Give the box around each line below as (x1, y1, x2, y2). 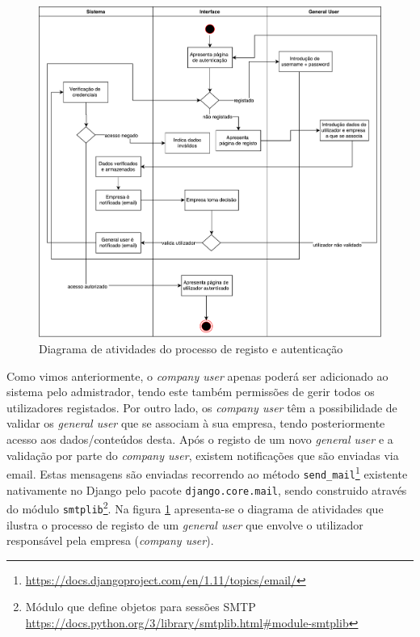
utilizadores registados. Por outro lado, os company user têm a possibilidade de (6, 399, 397, 416)
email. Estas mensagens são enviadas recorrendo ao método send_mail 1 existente (6, 463, 408, 482)
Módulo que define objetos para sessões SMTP (25, 598, 256, 615)
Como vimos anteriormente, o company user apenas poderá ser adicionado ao (6, 367, 388, 384)
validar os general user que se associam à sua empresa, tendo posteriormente (6, 415, 385, 432)
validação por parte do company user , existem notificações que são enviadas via (6, 446, 399, 463)
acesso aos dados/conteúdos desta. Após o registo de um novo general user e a (6, 431, 393, 448)
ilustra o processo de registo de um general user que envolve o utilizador (6, 516, 363, 533)
